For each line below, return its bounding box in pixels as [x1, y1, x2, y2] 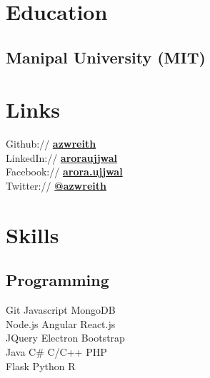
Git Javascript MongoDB [6, 302, 116, 317]
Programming [6, 269, 109, 291]
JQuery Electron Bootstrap [6, 330, 125, 345]
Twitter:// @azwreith [6, 178, 106, 193]
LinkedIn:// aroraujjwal [6, 150, 118, 165]
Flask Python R [6, 358, 76, 373]
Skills [6, 220, 59, 249]
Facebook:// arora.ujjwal [6, 164, 123, 179]
